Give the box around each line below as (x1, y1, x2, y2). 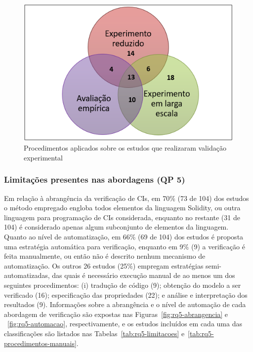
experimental (24, 152, 63, 162)
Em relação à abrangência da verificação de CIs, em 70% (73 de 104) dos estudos (4, 193, 249, 203)
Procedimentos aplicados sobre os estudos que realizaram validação (24, 143, 226, 153)
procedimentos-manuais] (4, 338, 77, 348)
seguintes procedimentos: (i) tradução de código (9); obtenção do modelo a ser (4, 279, 241, 290)
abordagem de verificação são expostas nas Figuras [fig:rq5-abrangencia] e (4, 309, 228, 319)
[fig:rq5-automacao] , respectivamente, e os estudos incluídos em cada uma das (7, 318, 242, 329)
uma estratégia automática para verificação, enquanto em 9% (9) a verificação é (4, 241, 245, 251)
